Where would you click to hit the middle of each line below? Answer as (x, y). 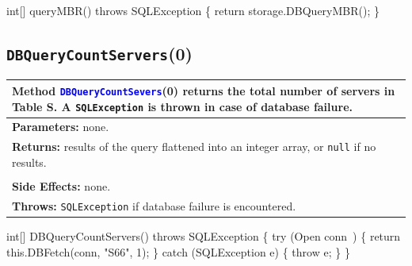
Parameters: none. (61, 127)
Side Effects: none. (61, 186)
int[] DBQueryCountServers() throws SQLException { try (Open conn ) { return (204, 236)
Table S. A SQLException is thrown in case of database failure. (182, 106)
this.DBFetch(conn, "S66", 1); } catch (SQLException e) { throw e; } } (178, 251)
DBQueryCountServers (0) (99, 53)
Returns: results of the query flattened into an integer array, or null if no (194, 146)
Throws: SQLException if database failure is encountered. (154, 205)
